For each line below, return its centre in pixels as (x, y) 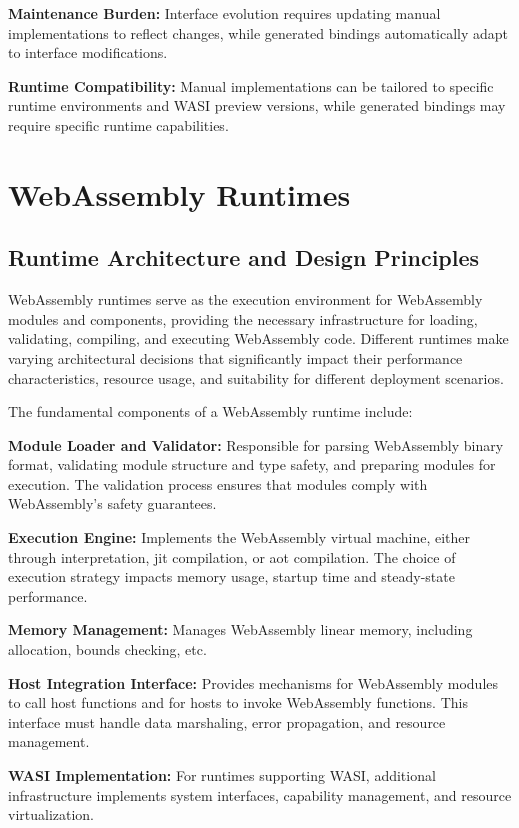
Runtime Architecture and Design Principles (244, 257)
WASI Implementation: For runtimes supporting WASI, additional (222, 775)
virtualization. (51, 814)
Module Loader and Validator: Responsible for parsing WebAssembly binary (256, 444)
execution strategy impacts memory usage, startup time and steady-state (231, 576)
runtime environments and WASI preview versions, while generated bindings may (257, 105)
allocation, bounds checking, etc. (107, 649)
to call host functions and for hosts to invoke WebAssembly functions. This (238, 702)
